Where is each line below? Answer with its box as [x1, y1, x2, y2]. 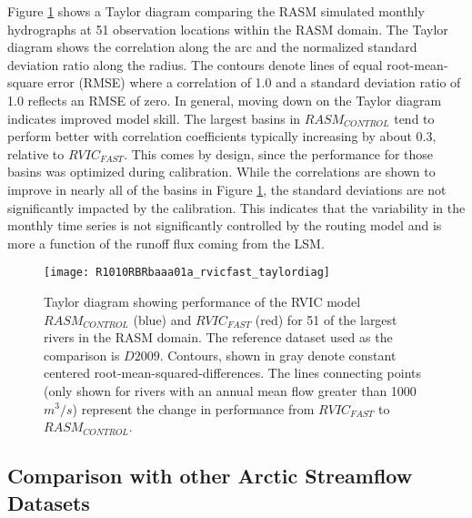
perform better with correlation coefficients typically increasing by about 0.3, [7, 127, 437, 146]
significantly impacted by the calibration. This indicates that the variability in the [7, 198, 466, 217]
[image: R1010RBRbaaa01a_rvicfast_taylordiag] [44, 266, 330, 279]
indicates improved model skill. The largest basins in [7, 108, 301, 127]
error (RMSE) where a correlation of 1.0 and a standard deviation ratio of [47, 73, 461, 92]
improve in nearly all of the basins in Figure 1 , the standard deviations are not [7, 179, 447, 198]
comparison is [44, 345, 120, 364]
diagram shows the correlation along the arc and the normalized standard [7, 37, 417, 56]
